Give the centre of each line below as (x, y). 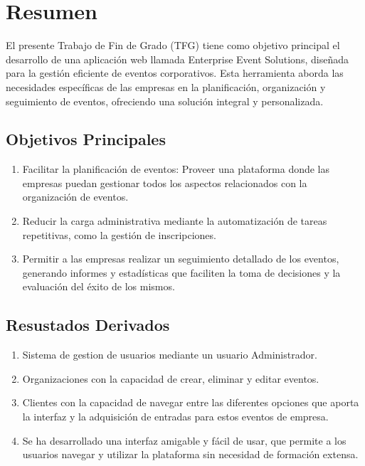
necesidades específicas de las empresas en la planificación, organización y (166, 86)
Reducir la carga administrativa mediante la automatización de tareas (175, 221)
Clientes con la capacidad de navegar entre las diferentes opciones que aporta (191, 402)
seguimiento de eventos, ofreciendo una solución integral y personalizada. (165, 101)
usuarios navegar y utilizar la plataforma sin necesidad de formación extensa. (190, 454)
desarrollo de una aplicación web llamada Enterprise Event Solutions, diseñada (177, 59)
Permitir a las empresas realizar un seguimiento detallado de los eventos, (181, 259)
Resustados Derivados (88, 325)
